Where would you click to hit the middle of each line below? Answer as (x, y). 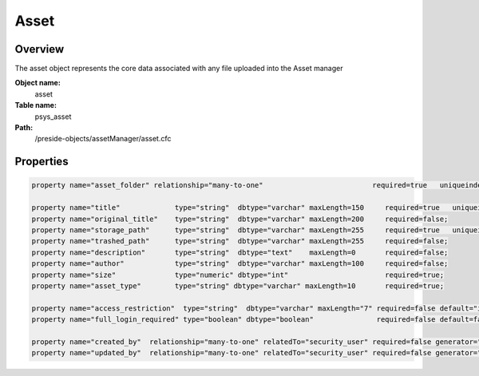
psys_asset (53, 117)
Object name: (38, 83)
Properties (42, 162)
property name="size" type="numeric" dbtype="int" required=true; (238, 275)
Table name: (36, 105)
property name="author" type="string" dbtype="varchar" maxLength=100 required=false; (240, 264)
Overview (40, 49)
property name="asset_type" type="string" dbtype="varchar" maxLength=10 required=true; (238, 286)
